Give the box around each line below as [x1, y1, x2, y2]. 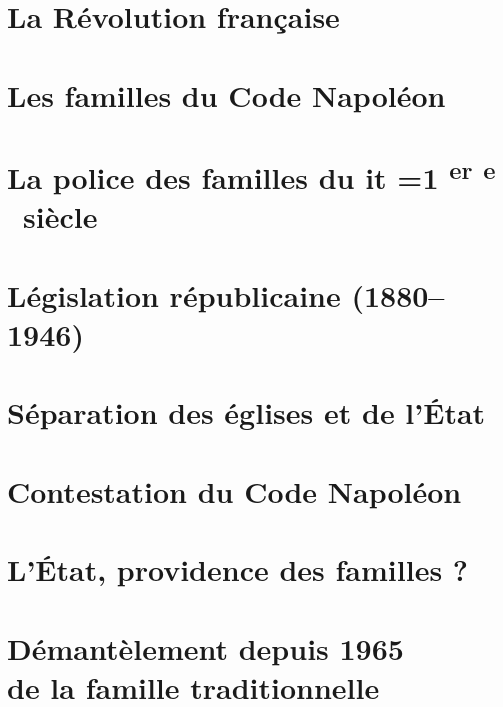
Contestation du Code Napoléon [7, 470, 462, 511]
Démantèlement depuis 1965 [7, 627, 404, 668]
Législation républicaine [7, 274, 341, 315]
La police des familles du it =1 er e [7, 152, 496, 198]
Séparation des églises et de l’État [7, 392, 486, 433]
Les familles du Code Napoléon [7, 74, 446, 115]
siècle [23, 196, 98, 237]
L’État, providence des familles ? [7, 549, 469, 590]
